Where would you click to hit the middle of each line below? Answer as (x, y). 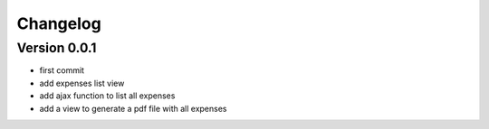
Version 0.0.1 (57, 48)
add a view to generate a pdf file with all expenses (133, 108)
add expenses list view (82, 83)
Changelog (59, 23)
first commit (62, 70)
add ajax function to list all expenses (107, 96)
